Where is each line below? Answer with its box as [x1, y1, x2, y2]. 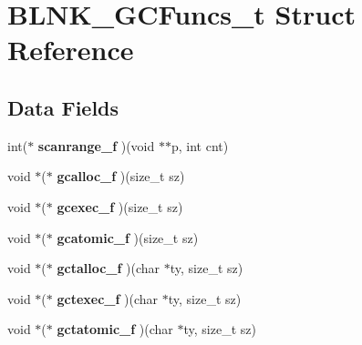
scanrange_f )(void [37, 136, 155, 155]
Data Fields [7, 93, 119, 121]
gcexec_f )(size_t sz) [57, 197, 183, 216]
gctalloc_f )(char [57, 259, 160, 278]
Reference [7, 31, 134, 68]
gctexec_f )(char [57, 289, 159, 308]
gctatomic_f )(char [57, 320, 173, 339]
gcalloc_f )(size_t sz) [57, 167, 185, 186]
